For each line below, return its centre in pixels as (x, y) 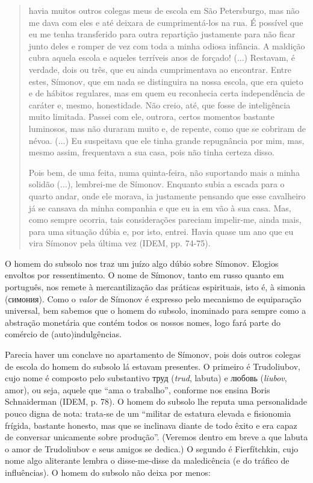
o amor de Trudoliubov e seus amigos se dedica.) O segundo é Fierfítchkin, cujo (152, 448)
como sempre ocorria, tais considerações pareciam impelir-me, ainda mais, (165, 220)
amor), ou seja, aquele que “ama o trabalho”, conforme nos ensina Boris (138, 389)
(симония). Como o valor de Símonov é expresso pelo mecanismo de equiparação (153, 298)
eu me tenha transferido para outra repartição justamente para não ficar (162, 34)
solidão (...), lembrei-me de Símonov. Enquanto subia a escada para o (156, 184)
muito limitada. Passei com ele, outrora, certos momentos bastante (151, 117)
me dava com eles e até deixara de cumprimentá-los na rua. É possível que (166, 22)
